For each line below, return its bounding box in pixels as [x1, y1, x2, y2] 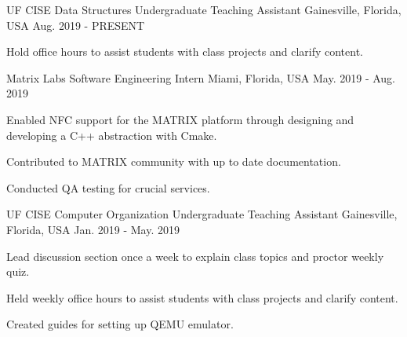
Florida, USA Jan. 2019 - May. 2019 [6, 221, 180, 237]
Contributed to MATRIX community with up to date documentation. [6, 153, 341, 170]
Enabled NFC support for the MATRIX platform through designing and [6, 111, 354, 127]
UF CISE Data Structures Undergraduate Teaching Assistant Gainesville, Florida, [6, 2, 402, 17]
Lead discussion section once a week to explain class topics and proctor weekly [6, 247, 384, 264]
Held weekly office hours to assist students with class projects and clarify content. [6, 289, 398, 306]
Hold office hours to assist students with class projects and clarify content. [6, 43, 363, 60]
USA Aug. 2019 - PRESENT [6, 16, 145, 33]
